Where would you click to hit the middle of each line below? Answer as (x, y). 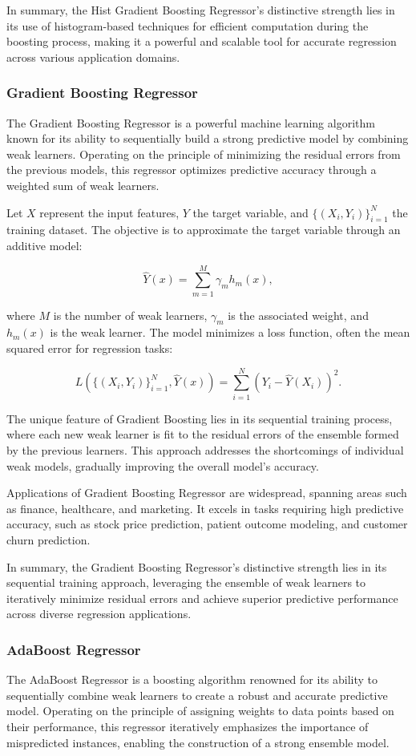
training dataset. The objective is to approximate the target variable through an (204, 230)
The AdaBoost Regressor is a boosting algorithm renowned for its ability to (192, 679)
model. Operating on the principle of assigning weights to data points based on (200, 711)
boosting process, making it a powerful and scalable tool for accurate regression (202, 41)
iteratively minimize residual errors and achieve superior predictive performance (202, 598)
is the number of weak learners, (130, 315)
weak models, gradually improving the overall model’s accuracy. (163, 465)
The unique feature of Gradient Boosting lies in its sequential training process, (200, 418)
